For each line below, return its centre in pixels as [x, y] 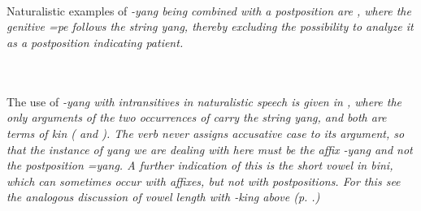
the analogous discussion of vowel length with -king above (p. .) [163, 197]
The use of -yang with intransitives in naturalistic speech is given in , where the [204, 101]
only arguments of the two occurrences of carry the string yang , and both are [197, 117]
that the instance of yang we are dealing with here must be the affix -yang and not [210, 149]
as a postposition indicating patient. [95, 42]
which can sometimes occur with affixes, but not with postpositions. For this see [204, 181]
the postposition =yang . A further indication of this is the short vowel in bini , [200, 165]
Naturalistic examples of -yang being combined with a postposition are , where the [209, 10]
